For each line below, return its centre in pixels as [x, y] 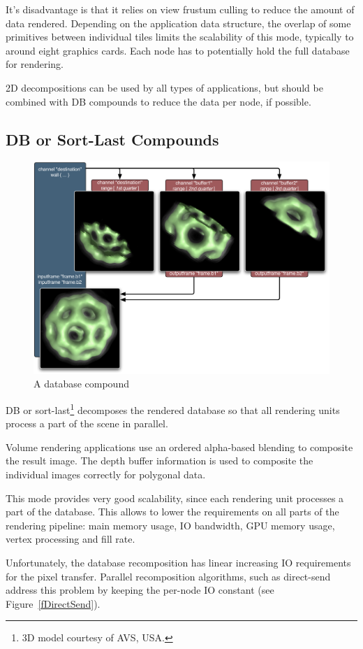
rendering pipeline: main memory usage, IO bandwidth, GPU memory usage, [170, 525]
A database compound [81, 384]
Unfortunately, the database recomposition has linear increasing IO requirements [178, 563]
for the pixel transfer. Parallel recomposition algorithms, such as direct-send [168, 576]
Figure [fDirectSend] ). [53, 603]
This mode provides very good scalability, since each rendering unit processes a [175, 498]
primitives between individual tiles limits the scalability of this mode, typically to [180, 37]
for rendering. [35, 64]
